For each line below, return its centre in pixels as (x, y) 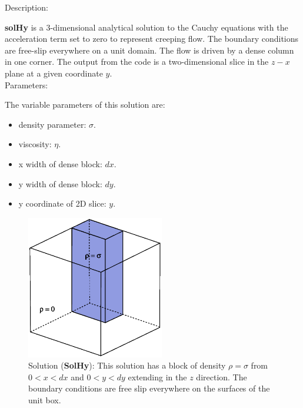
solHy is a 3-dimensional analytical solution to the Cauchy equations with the (146, 27)
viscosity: (35, 144)
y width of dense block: (60, 183)
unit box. (45, 400)
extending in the (157, 377)
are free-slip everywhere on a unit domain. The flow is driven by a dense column (149, 50)
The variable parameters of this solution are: (85, 105)
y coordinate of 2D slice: (62, 203)
